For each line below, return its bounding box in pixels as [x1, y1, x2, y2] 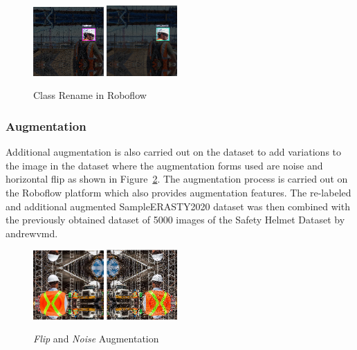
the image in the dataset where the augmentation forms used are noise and [6, 158, 323, 172]
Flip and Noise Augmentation [33, 331, 159, 346]
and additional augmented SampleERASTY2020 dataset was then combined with [6, 199, 350, 213]
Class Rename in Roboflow [33, 88, 147, 102]
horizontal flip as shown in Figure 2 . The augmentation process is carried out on [6, 172, 348, 186]
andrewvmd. [6, 225, 58, 240]
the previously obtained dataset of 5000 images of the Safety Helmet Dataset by [6, 212, 345, 227]
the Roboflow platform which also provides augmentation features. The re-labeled [6, 185, 351, 199]
